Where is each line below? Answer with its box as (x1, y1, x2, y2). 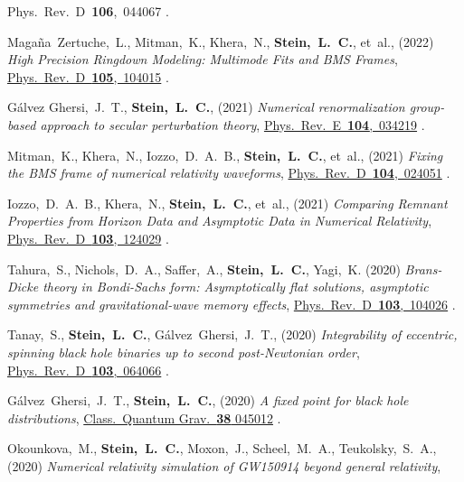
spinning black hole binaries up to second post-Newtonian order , (7, 342, 360, 361)
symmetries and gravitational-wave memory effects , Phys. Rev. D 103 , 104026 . (7, 294, 456, 313)
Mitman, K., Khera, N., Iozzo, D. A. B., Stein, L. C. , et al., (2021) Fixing (7, 145, 443, 164)
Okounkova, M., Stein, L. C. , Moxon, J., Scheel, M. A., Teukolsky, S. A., (7, 439, 437, 458)
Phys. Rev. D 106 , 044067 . (7, 2, 169, 20)
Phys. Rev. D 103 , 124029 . (7, 228, 169, 247)
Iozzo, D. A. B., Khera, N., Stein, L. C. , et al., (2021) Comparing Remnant (7, 193, 448, 212)
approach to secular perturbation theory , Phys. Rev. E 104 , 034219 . (40, 115, 425, 134)
